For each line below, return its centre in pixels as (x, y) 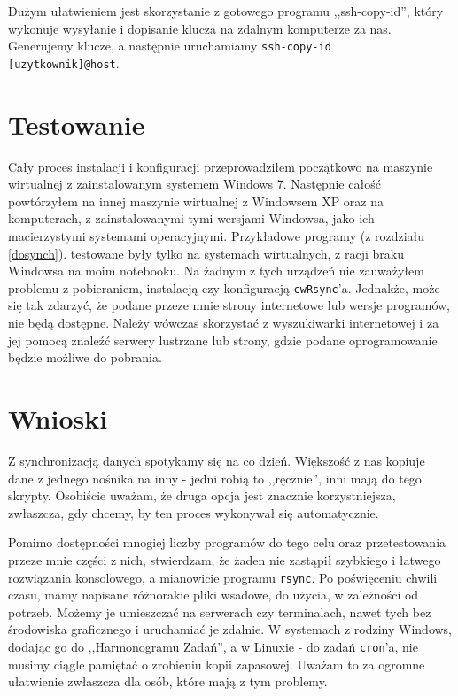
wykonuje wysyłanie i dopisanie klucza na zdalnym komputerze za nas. (200, 28)
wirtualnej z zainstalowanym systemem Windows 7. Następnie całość (194, 184)
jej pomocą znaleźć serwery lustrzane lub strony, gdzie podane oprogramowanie (223, 340)
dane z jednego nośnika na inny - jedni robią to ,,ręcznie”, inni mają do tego (215, 478)
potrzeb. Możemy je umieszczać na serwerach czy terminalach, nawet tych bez (220, 611)
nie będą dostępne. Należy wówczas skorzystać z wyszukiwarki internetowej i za (224, 323)
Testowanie (77, 124)
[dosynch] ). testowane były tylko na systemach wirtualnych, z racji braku (206, 253)
